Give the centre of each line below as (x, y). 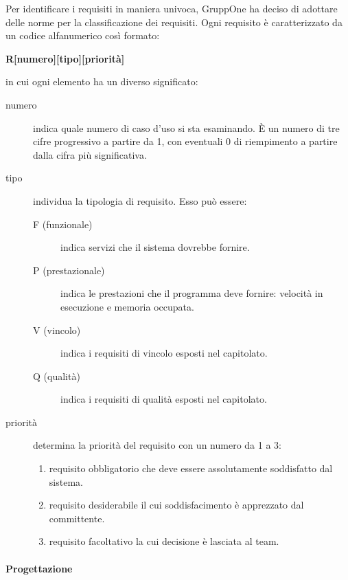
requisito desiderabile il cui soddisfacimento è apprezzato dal (176, 505)
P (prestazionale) (69, 270)
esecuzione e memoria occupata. (127, 306)
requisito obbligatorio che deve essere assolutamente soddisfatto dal (191, 468)
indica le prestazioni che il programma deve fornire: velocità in (192, 293)
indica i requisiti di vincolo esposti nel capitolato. (164, 353)
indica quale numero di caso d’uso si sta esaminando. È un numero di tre (186, 127)
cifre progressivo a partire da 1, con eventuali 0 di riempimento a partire (185, 141)
